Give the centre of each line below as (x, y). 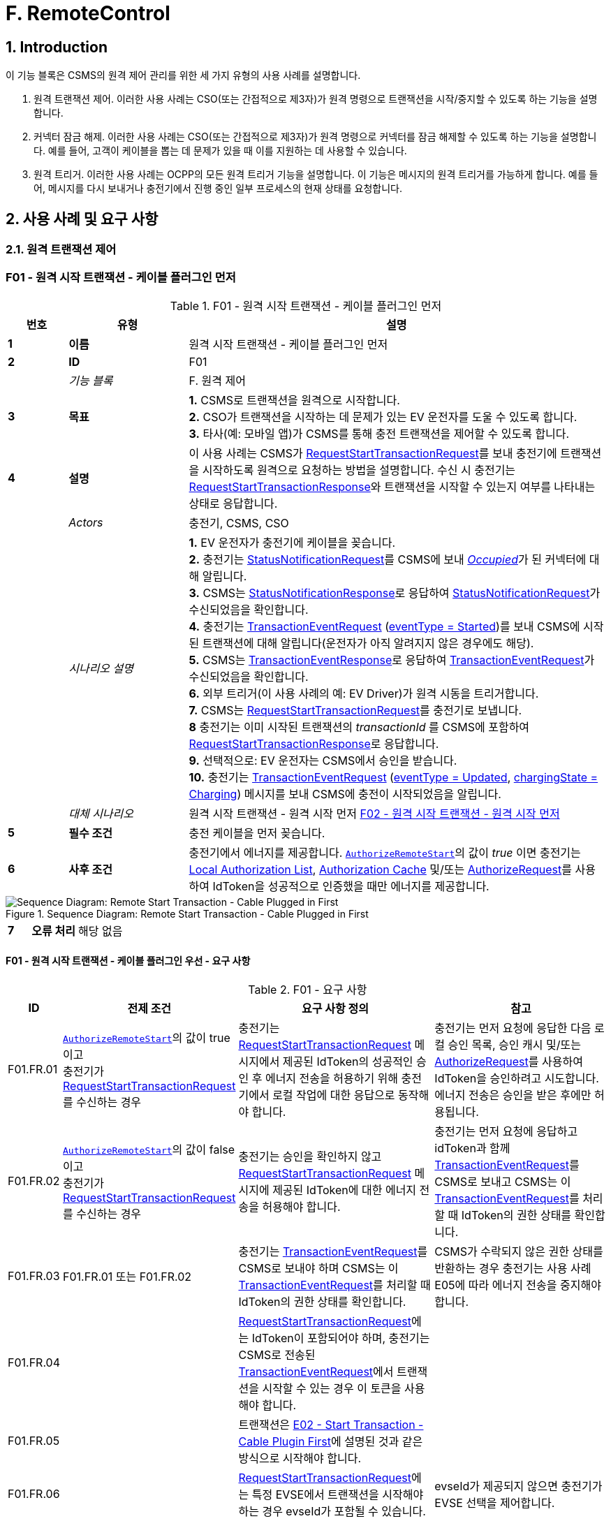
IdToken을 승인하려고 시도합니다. (517, 1078)
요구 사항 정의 (335, 1008)
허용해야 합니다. (301, 1206)
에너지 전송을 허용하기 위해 (332, 1078)
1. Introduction (57, 47)
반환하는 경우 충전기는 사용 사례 (513, 1268)
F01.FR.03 (34, 1276)
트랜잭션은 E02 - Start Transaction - (331, 1424)
